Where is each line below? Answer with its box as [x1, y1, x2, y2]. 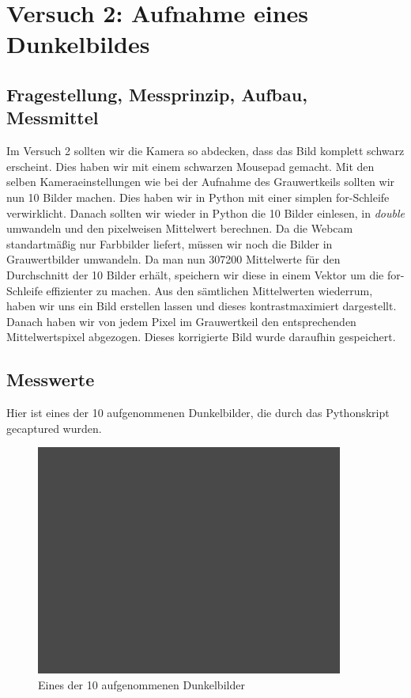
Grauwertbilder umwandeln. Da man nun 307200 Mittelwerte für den [6, 251, 341, 267]
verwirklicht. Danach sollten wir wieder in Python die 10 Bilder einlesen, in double [6, 204, 405, 221]
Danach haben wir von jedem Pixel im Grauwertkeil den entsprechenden [6, 313, 356, 329]
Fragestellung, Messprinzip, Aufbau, [6, 82, 307, 106]
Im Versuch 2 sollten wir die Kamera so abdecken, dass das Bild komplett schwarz [6, 142, 405, 159]
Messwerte [6, 367, 95, 392]
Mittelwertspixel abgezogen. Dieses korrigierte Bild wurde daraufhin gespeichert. [6, 328, 396, 345]
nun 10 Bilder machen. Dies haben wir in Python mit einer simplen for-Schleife [6, 188, 390, 205]
